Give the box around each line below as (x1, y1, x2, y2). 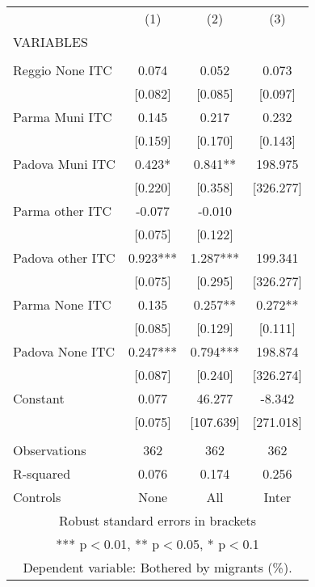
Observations (13, 441, 86, 459)
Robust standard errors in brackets (59, 511, 256, 530)
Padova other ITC (13, 248, 115, 267)
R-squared (13, 464, 71, 483)
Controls (13, 488, 61, 506)
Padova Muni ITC (13, 154, 115, 173)
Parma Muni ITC (13, 108, 112, 126)
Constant (13, 389, 65, 408)
